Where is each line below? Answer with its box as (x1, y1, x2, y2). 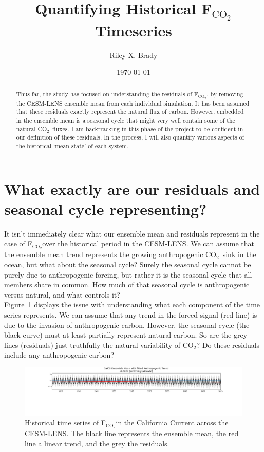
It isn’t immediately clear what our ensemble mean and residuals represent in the (4, 228, 260, 239)
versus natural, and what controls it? (4, 289, 120, 300)
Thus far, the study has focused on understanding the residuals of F (16, 89, 198, 98)
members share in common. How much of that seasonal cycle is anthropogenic (4, 279, 250, 290)
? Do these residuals (196, 339, 260, 350)
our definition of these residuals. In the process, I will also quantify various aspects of (16, 133, 244, 142)
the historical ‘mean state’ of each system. (16, 142, 129, 150)
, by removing (206, 89, 243, 98)
